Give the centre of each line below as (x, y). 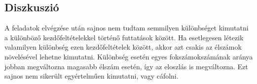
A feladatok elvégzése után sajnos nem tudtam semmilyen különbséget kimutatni (127, 28)
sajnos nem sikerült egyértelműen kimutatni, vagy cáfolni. (92, 76)
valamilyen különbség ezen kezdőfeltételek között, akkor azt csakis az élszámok (123, 47)
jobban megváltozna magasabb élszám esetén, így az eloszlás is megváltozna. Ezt (126, 66)
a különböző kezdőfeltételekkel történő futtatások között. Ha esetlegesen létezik (124, 37)
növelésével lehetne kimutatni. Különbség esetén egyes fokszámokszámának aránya (129, 56)
